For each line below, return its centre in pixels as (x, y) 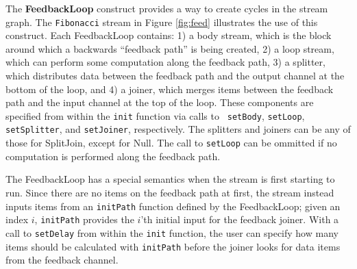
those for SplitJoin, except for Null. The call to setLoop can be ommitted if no (171, 143)
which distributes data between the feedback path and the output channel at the (175, 76)
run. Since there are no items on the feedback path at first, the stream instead (170, 192)
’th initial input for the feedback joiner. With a (240, 219)
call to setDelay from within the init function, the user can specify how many (172, 232)
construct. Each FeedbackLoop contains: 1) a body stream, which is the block (169, 35)
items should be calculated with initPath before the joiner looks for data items (173, 246)
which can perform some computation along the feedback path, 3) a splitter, (165, 62)
